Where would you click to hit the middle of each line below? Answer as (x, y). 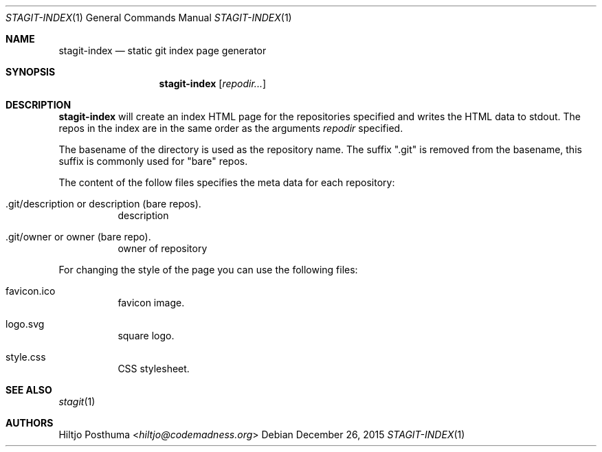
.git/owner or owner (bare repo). (78, 237)
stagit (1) (77, 402)
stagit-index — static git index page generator (163, 50)
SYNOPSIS (31, 72)
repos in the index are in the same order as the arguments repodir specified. (231, 128)
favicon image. (151, 303)
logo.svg (25, 324)
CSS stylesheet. (154, 369)
